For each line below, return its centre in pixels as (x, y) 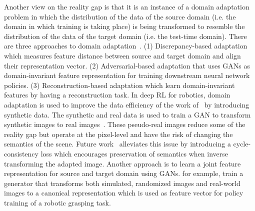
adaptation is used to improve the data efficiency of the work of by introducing (127, 104)
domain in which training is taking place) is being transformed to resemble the (124, 26)
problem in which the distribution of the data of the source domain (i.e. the (120, 16)
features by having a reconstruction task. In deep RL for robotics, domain (117, 95)
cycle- (242, 144)
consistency (21, 153)
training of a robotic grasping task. (57, 202)
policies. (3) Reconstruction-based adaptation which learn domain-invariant (119, 85)
